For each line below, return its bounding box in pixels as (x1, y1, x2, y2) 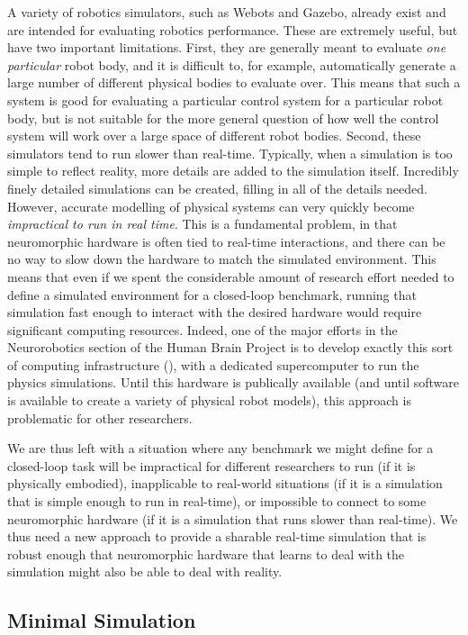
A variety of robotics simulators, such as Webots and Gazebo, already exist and (7, 3, 446, 21)
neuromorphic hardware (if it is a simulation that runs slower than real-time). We (7, 509, 458, 528)
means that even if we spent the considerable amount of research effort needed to (7, 267, 454, 286)
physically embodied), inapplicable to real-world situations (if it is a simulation (7, 474, 443, 493)
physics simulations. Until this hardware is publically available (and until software (7, 373, 459, 392)
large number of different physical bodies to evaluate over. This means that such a (7, 73, 461, 92)
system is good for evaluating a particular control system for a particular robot (7, 90, 444, 109)
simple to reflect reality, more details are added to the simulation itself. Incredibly (7, 161, 459, 180)
